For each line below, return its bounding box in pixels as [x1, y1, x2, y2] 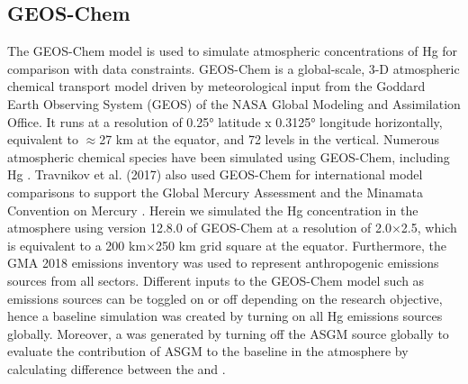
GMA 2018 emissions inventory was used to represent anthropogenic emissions [7, 253, 439, 272]
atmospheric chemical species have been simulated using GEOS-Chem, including [7, 147, 450, 166]
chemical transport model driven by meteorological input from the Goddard [7, 77, 426, 96]
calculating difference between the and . [7, 359, 226, 378]
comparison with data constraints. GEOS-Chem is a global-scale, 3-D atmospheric [7, 59, 460, 78]
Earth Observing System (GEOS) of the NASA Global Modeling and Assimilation [7, 94, 461, 113]
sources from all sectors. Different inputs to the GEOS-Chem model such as [7, 270, 425, 289]
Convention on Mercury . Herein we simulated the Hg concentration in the [7, 200, 418, 219]
